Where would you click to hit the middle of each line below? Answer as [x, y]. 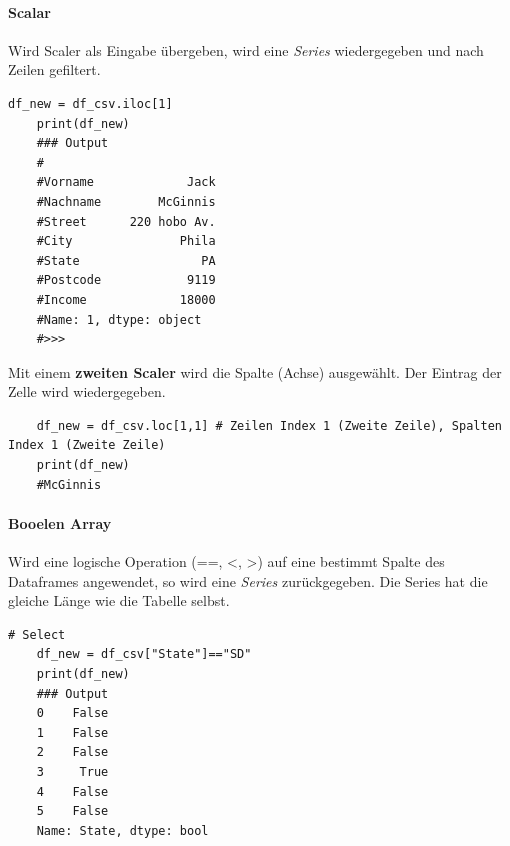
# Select [37, 634]
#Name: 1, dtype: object [119, 319]
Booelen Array [60, 522]
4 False [72, 791]
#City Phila [126, 241]
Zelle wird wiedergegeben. [87, 391]
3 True [72, 772]
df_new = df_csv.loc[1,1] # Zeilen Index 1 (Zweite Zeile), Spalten [269, 425]
